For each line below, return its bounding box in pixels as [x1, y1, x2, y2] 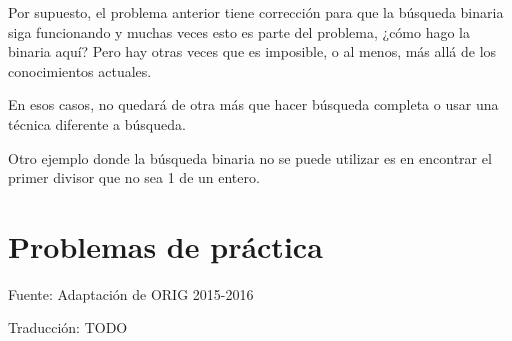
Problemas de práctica [8, 225, 323, 266]
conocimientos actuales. [8, 60, 152, 81]
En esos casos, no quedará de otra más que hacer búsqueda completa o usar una [8, 94, 499, 115]
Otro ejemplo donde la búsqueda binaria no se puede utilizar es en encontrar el [8, 147, 492, 168]
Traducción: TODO [8, 317, 128, 338]
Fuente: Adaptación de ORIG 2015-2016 [8, 283, 254, 304]
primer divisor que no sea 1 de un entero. [8, 167, 260, 188]
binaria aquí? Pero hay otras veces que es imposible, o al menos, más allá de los [8, 41, 497, 62]
